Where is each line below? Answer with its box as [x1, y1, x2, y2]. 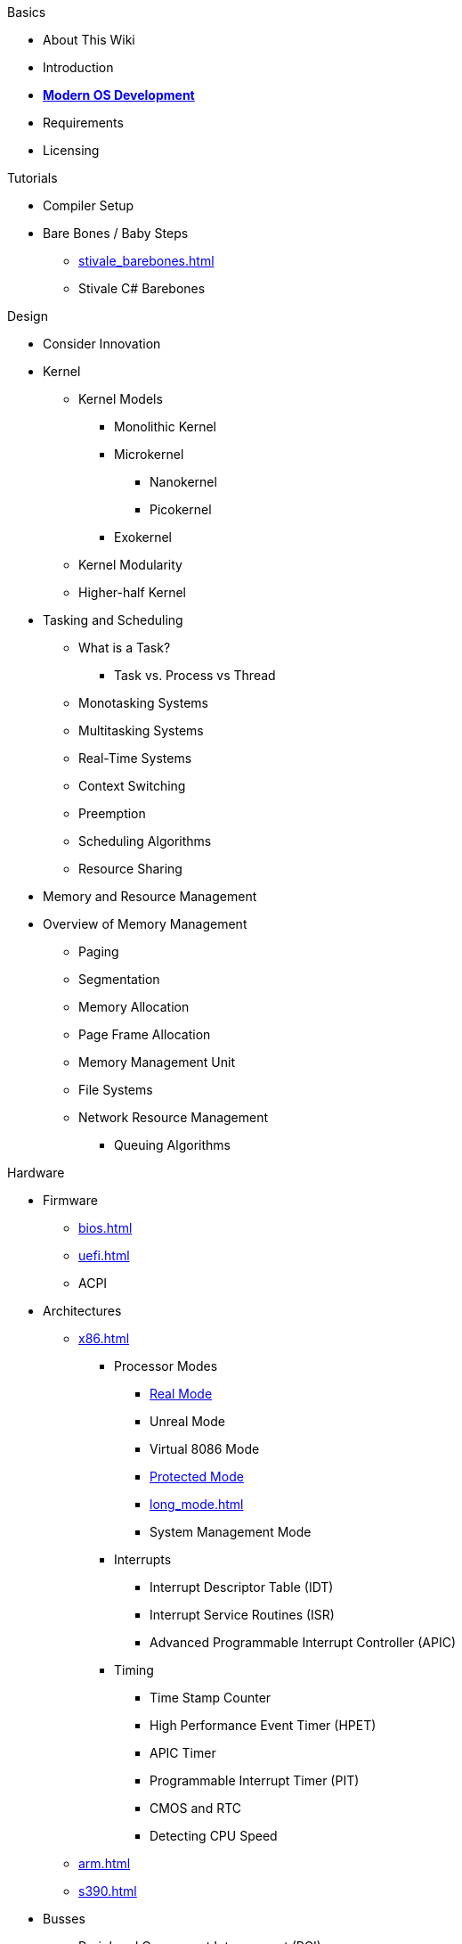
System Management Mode [150, 1524, 312, 1539]
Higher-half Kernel [78, 585, 186, 600]
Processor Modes [114, 1358, 218, 1374]
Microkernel [114, 447, 184, 462]
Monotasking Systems [78, 695, 208, 710]
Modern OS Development [43, 87, 195, 103]
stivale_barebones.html [78, 253, 215, 268]
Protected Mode [150, 1469, 244, 1484]
